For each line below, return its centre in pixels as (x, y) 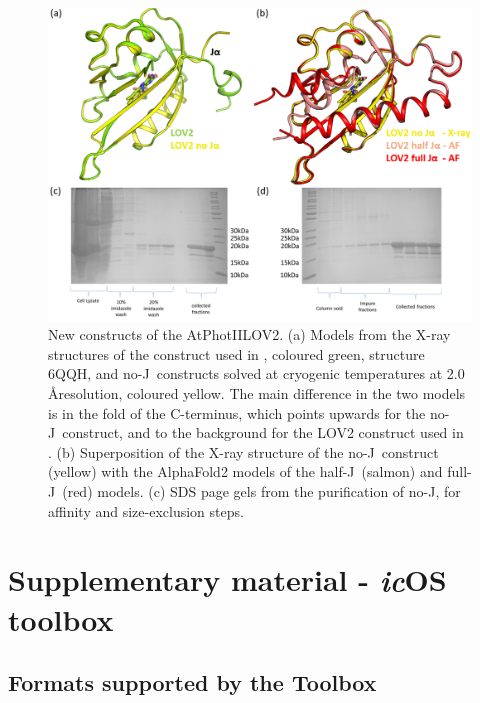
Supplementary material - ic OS (227, 580)
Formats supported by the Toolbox (192, 682)
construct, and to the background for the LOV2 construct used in (263, 432)
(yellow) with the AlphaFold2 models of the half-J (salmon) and (245, 471)
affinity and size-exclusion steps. (146, 510)
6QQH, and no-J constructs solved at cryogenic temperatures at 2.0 (256, 373)
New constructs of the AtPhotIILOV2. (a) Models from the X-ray (249, 334)
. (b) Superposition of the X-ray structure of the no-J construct (243, 451)
